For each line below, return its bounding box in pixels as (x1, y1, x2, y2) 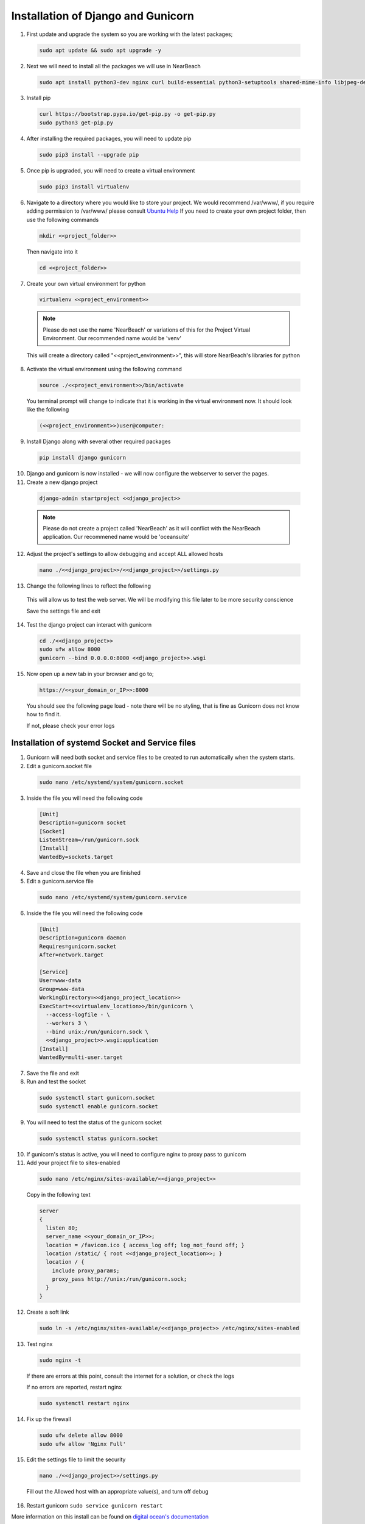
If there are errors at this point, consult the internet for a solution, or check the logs (26, 1372, 234, 1380)
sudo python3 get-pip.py (39, 119, 114, 126)
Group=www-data (39, 985, 85, 992)
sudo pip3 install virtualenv (39, 183, 130, 190)
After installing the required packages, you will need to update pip (26, 135, 192, 142)
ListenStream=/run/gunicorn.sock (39, 836, 139, 843)
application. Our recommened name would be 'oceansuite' (43, 533, 190, 541)
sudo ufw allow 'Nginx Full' (39, 1440, 127, 1447)
